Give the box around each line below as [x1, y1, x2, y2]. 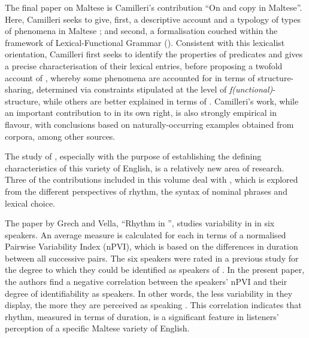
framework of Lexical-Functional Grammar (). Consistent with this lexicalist [5, 36, 285, 48]
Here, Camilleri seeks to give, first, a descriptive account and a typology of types [5, 13, 301, 25]
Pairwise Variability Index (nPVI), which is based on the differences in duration [5, 240, 298, 253]
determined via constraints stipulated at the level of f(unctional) [37, 83, 273, 96]
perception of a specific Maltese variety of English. [5, 322, 190, 334]
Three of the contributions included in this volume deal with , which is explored [5, 173, 298, 186]
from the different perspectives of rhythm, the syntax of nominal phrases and [5, 185, 287, 197]
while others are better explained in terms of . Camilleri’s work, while [43, 94, 299, 107]
